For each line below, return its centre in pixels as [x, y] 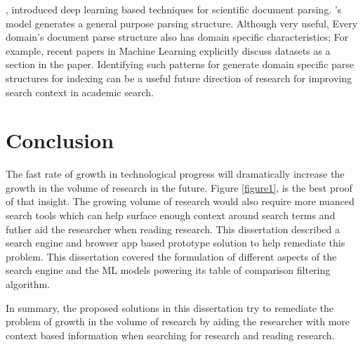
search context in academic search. [80, 92]
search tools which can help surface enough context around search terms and [171, 215]
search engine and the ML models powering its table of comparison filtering [168, 270]
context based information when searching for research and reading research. [170, 335]
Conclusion [60, 140]
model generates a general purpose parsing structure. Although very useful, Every [182, 23]
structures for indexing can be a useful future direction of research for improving [179, 78]
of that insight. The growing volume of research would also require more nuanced [180, 201]
